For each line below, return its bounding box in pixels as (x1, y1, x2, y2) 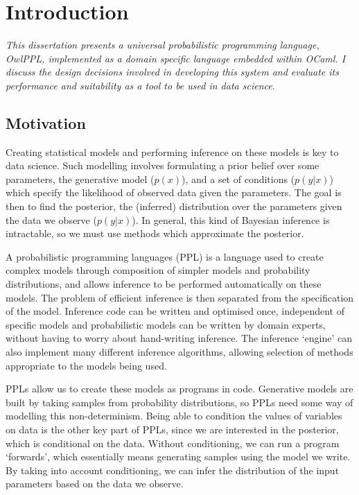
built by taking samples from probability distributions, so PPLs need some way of (6, 394, 353, 409)
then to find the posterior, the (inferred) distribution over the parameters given (6, 199, 342, 214)
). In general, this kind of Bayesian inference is (132, 212, 330, 227)
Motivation (6, 112, 86, 133)
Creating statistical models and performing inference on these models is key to (6, 144, 339, 159)
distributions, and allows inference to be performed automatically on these (6, 277, 322, 291)
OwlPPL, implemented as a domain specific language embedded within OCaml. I (6, 51, 346, 65)
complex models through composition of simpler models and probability (6, 263, 310, 277)
